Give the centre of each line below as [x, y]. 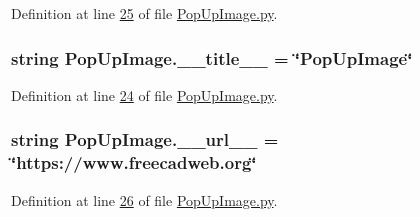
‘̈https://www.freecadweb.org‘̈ [134, 162]
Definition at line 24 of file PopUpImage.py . [144, 94]
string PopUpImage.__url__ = [145, 139]
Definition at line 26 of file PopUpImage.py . [144, 199]
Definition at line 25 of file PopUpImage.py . [144, 13]
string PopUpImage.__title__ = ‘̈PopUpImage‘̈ [212, 57]
